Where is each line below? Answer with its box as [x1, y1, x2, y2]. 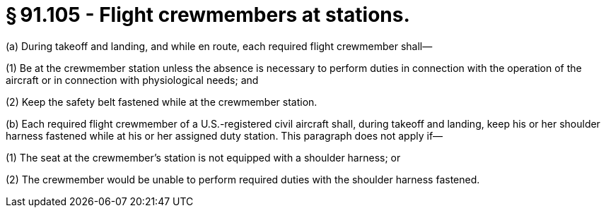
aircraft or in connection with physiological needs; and [6, 73, 259, 86]
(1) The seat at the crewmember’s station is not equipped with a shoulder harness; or [6, 151, 401, 164]
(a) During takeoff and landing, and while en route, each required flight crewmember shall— [6, 39, 433, 52]
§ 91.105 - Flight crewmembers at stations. [6, 3, 410, 27]
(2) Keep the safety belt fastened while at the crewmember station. [6, 95, 317, 108]
